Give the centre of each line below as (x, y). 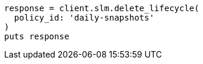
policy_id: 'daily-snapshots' (84, 18)
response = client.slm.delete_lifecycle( (102, 8)
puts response (37, 36)
